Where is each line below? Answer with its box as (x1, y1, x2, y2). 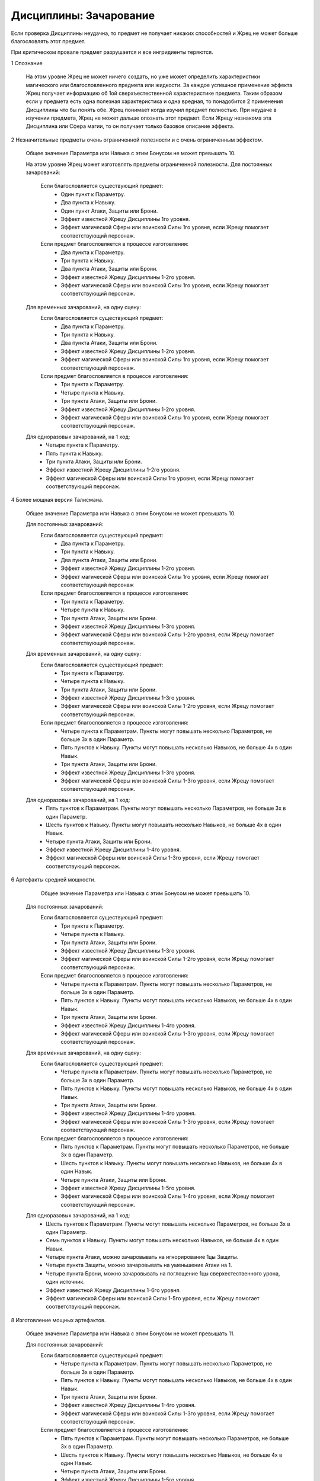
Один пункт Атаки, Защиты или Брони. (60, 207, 158, 214)
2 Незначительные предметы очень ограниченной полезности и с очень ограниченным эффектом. (11, 136, 264, 143)
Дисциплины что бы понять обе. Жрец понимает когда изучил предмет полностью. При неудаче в (25, 106, 277, 113)
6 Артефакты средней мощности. (11, 876, 96, 883)
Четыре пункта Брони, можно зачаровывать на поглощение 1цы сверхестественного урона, (46, 1270, 280, 1277)
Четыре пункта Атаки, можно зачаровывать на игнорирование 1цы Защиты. (46, 1254, 239, 1261)
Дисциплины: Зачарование (11, 9, 155, 22)
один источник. (46, 1278, 85, 1286)
